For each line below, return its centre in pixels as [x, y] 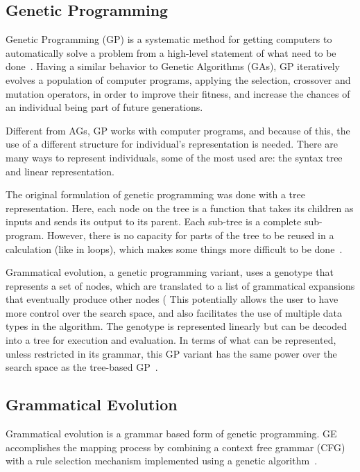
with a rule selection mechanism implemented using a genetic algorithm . [162, 461]
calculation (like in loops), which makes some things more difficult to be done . [174, 248]
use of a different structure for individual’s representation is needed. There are [172, 144]
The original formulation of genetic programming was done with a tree [155, 194]
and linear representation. [60, 171]
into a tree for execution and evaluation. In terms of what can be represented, [171, 340]
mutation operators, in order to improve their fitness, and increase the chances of [178, 93]
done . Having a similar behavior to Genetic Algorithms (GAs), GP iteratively [173, 66]
